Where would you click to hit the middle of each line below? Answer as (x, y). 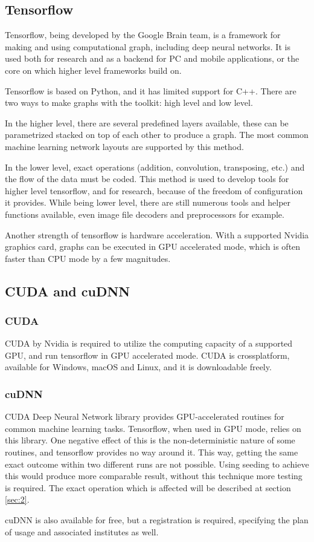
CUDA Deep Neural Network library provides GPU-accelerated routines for (145, 416)
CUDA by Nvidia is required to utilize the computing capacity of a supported (149, 343)
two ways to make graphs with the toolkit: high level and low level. (129, 103)
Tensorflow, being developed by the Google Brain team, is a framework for (143, 35)
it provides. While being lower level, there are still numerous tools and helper (148, 202)
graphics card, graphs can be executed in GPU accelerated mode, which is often (153, 247)
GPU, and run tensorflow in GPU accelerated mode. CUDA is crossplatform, (147, 355)
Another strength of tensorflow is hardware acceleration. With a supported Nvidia (157, 234)
